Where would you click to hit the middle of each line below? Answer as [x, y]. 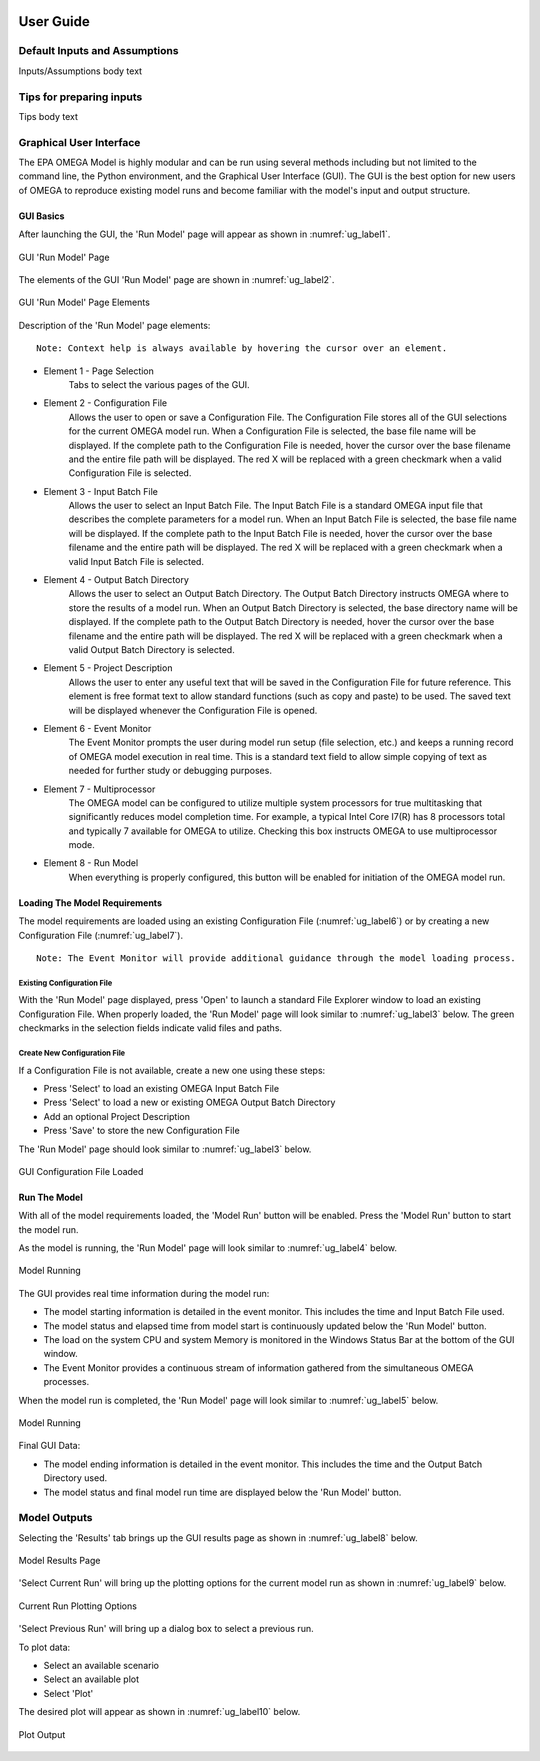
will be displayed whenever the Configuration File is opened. [193, 710]
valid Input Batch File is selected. [136, 561]
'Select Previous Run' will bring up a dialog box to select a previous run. [166, 1629]
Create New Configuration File [72, 1053]
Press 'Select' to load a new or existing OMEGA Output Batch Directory [189, 1102]
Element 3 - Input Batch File [101, 491]
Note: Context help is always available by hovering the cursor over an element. [242, 348]
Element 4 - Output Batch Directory [116, 580]
